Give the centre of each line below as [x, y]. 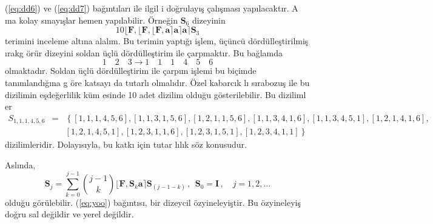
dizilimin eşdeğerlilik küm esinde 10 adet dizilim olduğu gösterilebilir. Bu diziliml [156, 94]
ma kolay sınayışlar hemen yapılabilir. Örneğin [91, 20]
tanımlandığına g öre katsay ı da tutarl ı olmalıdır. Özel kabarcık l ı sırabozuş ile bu [157, 82]
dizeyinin [209, 20]
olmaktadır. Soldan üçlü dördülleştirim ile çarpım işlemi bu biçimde [131, 71]
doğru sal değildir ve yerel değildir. [69, 214]
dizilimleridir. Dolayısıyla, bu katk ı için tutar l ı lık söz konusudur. [126, 144]
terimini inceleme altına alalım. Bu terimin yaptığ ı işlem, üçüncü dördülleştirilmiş [157, 41]
